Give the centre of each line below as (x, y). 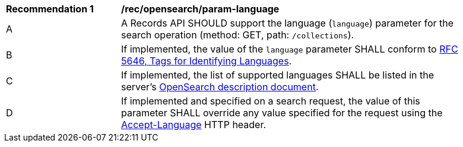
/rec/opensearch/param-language (200, 9)
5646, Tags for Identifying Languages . (207, 61)
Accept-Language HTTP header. (194, 125)
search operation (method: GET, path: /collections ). (238, 35)
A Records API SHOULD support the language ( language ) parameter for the (288, 23)
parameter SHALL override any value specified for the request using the (282, 113)
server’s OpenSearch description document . (220, 87)
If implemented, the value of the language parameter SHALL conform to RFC (290, 49)
